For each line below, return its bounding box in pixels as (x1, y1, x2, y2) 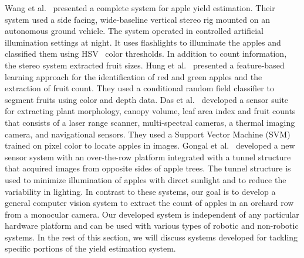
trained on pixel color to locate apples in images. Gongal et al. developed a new (5, 139, 295, 152)
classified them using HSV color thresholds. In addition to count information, (5, 47, 287, 60)
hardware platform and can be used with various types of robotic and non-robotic (5, 219, 299, 232)
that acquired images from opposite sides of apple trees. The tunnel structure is (5, 162, 291, 174)
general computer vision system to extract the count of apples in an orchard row (5, 197, 294, 209)
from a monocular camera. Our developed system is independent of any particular (5, 208, 299, 220)
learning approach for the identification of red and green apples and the (5, 70, 262, 82)
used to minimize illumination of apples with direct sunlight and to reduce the (5, 173, 286, 185)
